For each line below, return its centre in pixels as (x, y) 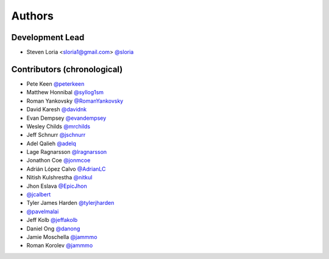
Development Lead (48, 37)
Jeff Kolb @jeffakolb (52, 220)
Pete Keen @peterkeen (55, 84)
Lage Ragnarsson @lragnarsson (67, 152)
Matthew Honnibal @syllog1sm (65, 92)
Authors (33, 16)
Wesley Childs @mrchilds (58, 126)
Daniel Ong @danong (53, 229)
